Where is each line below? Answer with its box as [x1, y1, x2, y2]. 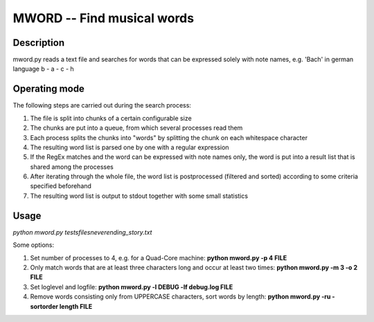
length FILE [59, 302, 93, 310]
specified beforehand [30, 182, 91, 190]
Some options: [12, 241, 55, 249]
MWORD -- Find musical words [12, 10, 194, 26]
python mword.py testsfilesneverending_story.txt [12, 228, 152, 236]
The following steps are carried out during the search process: [12, 101, 192, 110]
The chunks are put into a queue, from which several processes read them [30, 124, 243, 132]
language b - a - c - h [12, 65, 74, 73]
